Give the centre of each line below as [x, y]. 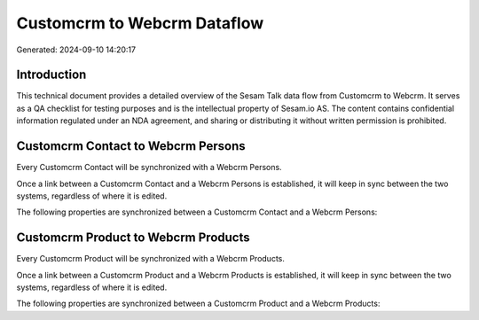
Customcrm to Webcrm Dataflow [140, 23]
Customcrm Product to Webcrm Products [133, 238]
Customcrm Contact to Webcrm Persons [131, 146]
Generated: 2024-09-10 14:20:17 [76, 50]
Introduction [51, 75]
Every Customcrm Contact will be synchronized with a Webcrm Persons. [149, 168]
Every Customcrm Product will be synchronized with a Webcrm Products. [151, 259]
